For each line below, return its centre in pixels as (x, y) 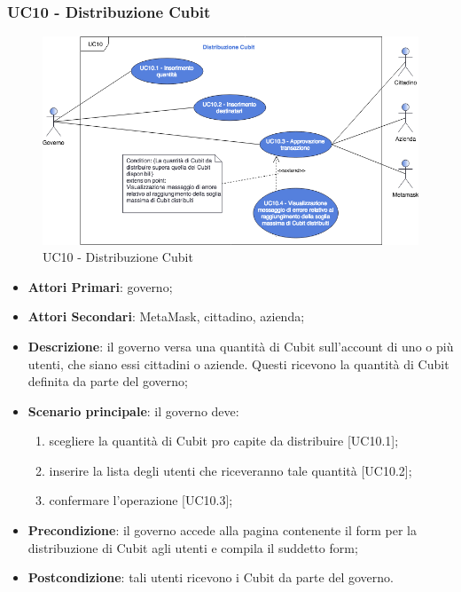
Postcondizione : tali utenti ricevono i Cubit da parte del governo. (211, 577)
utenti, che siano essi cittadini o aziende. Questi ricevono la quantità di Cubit (238, 363)
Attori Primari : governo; (100, 286)
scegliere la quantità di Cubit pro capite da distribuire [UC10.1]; (224, 441)
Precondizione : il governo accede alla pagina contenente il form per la (222, 530)
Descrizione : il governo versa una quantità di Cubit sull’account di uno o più (241, 346)
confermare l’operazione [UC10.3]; (141, 500)
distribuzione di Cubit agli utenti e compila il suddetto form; (193, 547)
